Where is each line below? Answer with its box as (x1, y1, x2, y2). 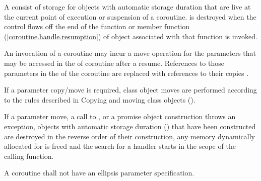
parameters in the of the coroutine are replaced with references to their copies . (4, 67, 249, 78)
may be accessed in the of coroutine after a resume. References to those (4, 57, 224, 68)
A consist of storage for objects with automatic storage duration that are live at (4, 2, 251, 12)
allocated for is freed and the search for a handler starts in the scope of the (4, 141, 236, 151)
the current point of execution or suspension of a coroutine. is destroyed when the (4, 11, 256, 22)
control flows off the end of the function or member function (4, 21, 190, 32)
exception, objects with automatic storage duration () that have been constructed (4, 121, 256, 131)
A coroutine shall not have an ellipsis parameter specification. (4, 167, 194, 178)
